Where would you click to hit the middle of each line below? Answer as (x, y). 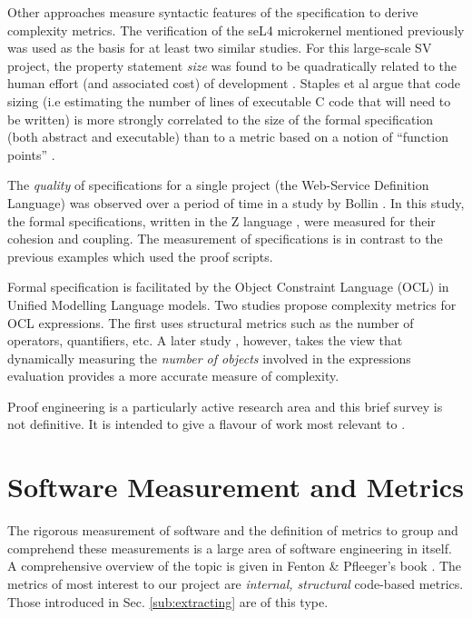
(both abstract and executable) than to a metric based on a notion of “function (228, 137)
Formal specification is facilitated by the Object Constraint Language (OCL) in (228, 287)
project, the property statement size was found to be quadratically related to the (232, 65)
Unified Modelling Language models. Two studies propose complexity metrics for (232, 304)
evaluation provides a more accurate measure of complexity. (173, 376)
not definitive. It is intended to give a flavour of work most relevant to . (206, 424)
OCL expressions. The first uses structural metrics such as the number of (211, 322)
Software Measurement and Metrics (236, 487)
